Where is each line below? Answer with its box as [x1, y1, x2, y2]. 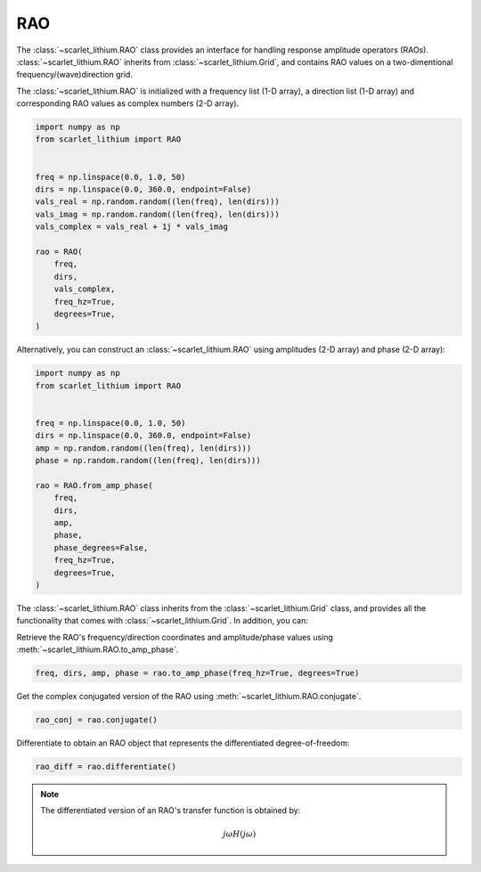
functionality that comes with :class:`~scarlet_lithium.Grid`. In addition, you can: [16, 615, 309, 626]
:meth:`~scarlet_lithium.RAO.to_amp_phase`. [16, 644, 179, 655]
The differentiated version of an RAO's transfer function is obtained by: [40, 805, 301, 816]
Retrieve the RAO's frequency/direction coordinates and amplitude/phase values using [16, 632, 334, 642]
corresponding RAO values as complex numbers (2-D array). [16, 98, 240, 109]
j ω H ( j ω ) [223, 828, 257, 839]
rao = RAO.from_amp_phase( [35, 480, 153, 490]
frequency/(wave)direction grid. [16, 69, 134, 80]
